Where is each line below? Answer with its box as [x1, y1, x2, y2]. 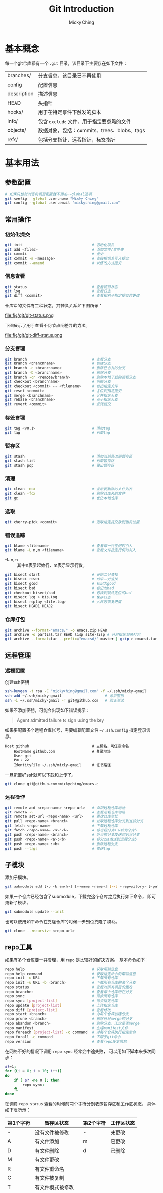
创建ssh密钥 [5, 679, 30, 685]
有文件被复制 [34, 1175, 65, 1181]
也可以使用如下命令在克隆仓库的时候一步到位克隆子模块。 [5, 919, 120, 925]
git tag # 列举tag [5, 430, 110, 435]
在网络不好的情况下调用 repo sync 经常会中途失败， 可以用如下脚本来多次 [5, 1048, 152, 1054]
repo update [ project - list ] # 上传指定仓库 [5, 1003, 118, 1008]
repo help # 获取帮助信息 [5, 967, 118, 972]
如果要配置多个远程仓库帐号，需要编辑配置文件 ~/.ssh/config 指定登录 [5, 727, 147, 733]
